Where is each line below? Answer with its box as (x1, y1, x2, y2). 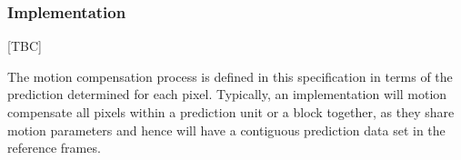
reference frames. (7, 138, 101, 157)
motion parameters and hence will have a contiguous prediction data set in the (7, 120, 446, 139)
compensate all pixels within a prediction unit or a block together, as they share (7, 103, 455, 121)
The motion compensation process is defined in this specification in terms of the (7, 66, 453, 85)
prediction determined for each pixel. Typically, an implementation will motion (7, 85, 447, 104)
